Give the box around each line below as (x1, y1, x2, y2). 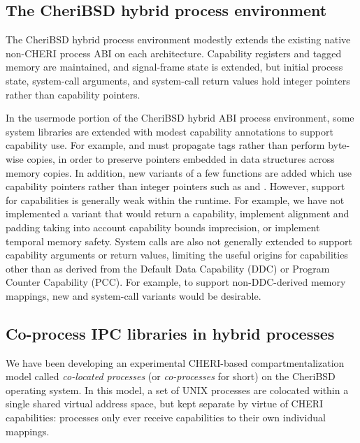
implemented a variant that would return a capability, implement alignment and (6, 206, 350, 221)
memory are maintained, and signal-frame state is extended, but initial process (6, 59, 343, 74)
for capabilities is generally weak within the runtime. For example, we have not (6, 192, 345, 207)
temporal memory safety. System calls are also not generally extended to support (6, 233, 353, 248)
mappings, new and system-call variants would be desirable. (6, 288, 261, 303)
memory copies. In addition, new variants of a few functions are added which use (6, 165, 352, 180)
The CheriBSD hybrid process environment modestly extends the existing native (6, 32, 351, 47)
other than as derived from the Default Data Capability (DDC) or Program (6, 261, 330, 275)
